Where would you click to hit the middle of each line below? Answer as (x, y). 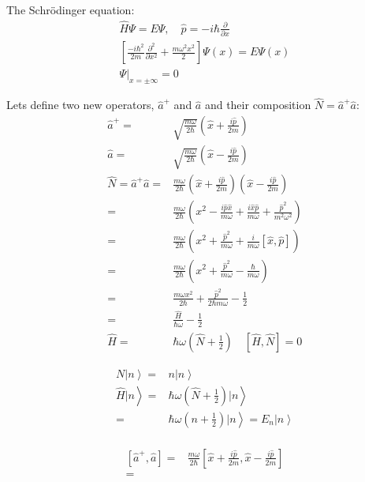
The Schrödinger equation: (71, 9)
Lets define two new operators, (80, 105)
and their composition (258, 105)
